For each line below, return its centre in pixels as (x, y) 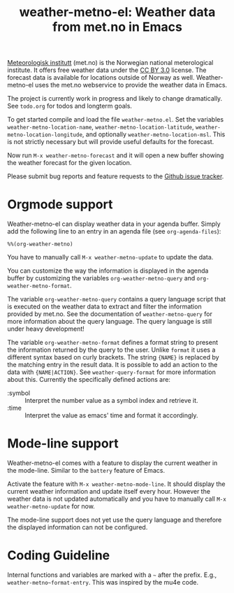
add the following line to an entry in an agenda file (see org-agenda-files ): (114, 231)
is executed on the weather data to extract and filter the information (104, 307)
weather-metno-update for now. (51, 506)
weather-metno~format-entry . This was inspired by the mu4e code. (103, 582)
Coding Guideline (59, 556)
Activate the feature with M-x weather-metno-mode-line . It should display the (116, 484)
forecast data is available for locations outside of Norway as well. (101, 78)
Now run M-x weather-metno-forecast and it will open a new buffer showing (116, 155)
